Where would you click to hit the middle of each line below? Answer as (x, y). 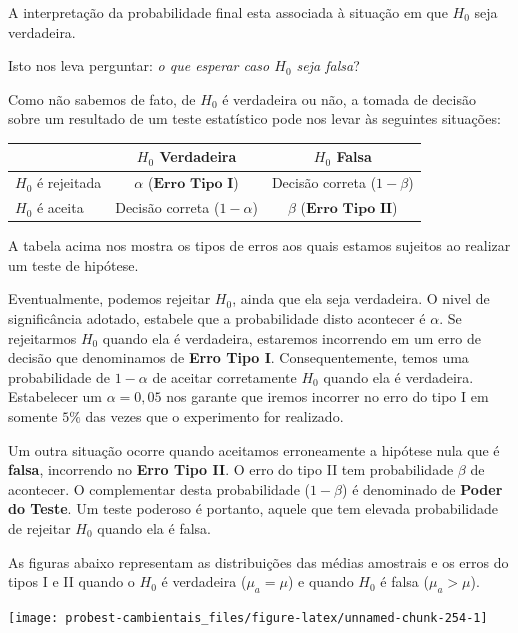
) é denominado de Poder (422, 488)
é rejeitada (69, 182)
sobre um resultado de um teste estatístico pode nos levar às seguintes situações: (254, 118)
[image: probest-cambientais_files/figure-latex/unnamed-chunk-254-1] (248, 617)
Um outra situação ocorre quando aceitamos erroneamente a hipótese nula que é (254, 449)
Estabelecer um (55, 396)
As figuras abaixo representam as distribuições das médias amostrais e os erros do (258, 561)
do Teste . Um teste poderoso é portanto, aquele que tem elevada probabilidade (253, 508)
